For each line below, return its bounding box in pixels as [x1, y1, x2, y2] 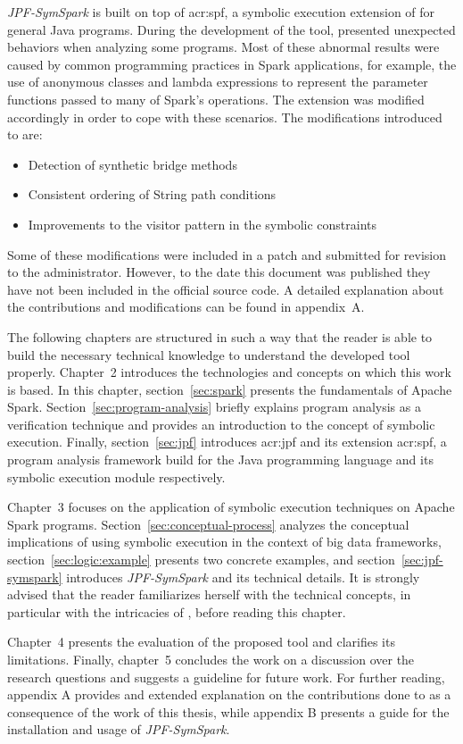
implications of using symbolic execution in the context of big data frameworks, [7, 532, 442, 551]
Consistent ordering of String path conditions [28, 185, 277, 204]
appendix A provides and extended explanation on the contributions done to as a [7, 685, 451, 704]
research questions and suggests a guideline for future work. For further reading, [7, 667, 445, 686]
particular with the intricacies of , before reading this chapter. [7, 602, 346, 621]
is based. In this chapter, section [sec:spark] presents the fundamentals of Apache [7, 380, 452, 398]
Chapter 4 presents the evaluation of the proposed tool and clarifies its [7, 632, 395, 651]
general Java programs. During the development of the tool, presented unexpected [7, 20, 456, 38]
